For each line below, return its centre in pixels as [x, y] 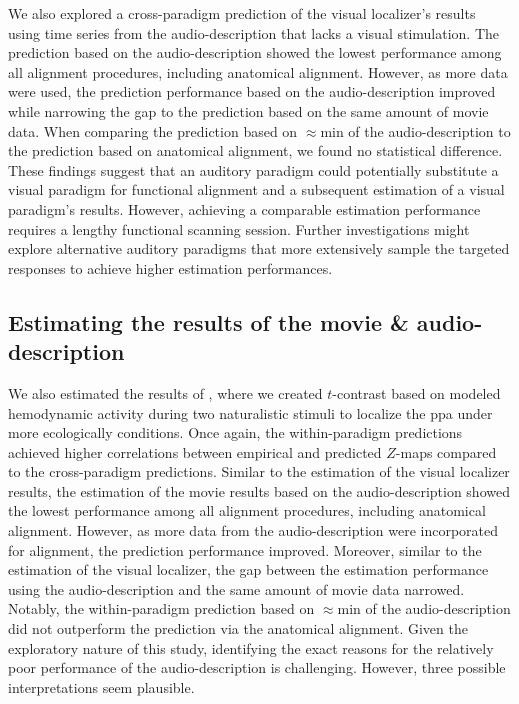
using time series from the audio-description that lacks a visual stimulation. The [254, 32]
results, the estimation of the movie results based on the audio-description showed [259, 490]
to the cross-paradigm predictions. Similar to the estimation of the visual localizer [259, 471]
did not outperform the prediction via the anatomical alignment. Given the [238, 628]
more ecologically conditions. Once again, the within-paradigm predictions [235, 432]
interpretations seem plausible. [101, 686]
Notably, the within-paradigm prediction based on [161, 608]
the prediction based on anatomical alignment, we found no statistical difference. [255, 150]
